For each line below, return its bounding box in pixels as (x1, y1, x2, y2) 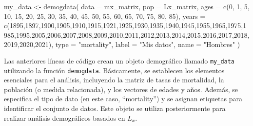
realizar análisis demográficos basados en (4, 112, 125, 123)
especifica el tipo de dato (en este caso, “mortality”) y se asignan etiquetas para (4, 94, 242, 104)
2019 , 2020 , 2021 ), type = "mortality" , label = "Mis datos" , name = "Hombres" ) (4, 39, 240, 49)
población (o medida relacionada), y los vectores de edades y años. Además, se (4, 84, 238, 94)
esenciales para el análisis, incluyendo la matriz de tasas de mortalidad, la (4, 75, 224, 85)
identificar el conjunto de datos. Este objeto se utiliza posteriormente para (4, 103, 226, 113)
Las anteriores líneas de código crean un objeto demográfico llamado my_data (4, 55, 235, 65)
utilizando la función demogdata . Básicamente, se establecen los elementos (4, 65, 225, 75)
